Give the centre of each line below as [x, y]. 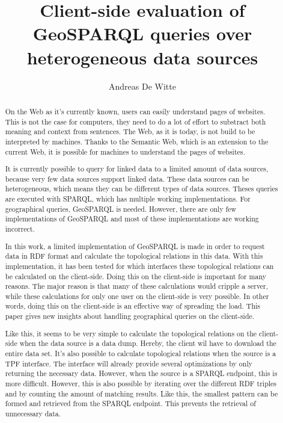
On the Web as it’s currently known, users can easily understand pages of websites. [135, 111]
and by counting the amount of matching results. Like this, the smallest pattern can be [141, 393]
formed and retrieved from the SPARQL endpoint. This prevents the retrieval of [130, 403]
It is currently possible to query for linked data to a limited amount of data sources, [137, 169]
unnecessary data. [33, 413]
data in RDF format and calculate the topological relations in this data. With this [134, 256]
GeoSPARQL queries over [142, 33]
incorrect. [20, 229]
